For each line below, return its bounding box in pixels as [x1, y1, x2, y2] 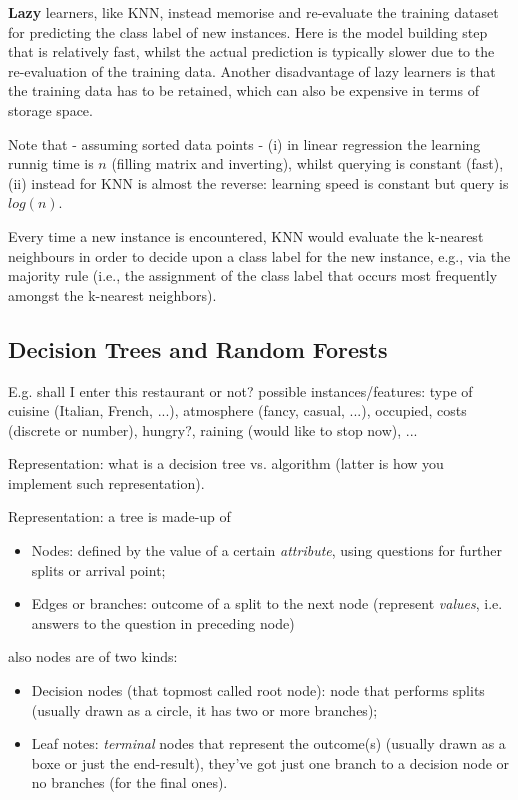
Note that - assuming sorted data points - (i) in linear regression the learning [8, 133, 481, 154]
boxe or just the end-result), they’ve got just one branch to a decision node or [31, 752, 510, 773]
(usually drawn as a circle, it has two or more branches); [31, 699, 378, 720]
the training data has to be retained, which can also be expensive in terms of [8, 80, 479, 101]
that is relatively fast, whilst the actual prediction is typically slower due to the [8, 41, 495, 62]
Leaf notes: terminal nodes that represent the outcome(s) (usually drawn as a [31, 733, 506, 754]
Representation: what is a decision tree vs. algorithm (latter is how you [8, 453, 444, 474]
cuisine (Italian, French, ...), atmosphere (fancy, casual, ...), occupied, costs [8, 400, 467, 421]
